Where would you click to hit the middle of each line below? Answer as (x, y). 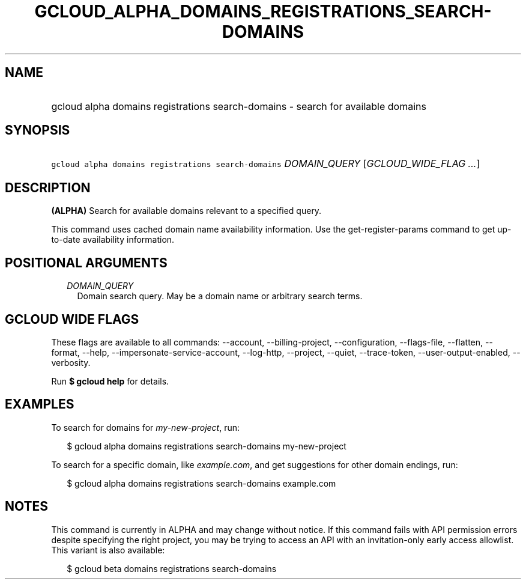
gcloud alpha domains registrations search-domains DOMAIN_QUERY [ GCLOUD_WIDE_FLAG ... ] (266, 164)
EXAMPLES (40, 404)
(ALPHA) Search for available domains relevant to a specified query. (186, 211)
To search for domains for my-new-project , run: (146, 427)
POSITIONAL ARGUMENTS (86, 263)
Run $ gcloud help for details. (110, 381)
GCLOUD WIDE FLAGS (72, 319)
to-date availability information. (113, 240)
